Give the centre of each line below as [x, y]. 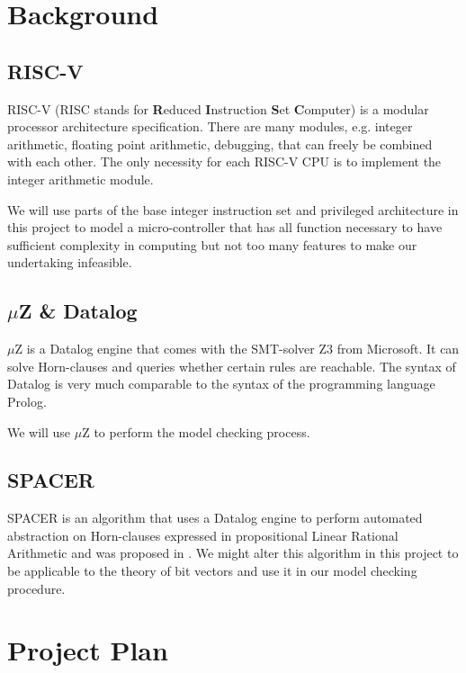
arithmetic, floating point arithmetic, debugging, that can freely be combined [220, 144]
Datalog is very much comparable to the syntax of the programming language [221, 384]
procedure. [36, 588]
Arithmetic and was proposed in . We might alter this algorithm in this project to [233, 553]
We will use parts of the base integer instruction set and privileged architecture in [233, 209]
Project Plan [88, 650]
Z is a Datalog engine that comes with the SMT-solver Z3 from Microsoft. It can [237, 349]
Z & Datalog [78, 311]
